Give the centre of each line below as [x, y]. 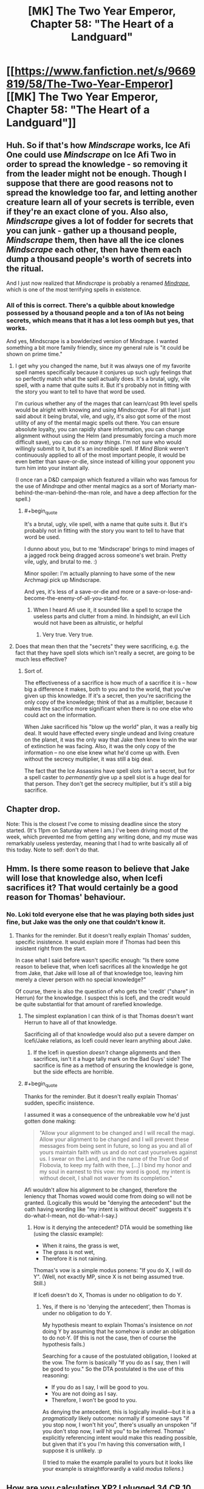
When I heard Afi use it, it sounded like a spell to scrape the [107, 610]
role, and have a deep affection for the [149, 492]
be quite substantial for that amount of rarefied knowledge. [89, 1004]
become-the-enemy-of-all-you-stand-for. [76, 598]
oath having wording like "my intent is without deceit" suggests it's [107, 1209]
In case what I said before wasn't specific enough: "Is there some [97, 960]
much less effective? [41, 659]
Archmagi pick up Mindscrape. [63, 580]
